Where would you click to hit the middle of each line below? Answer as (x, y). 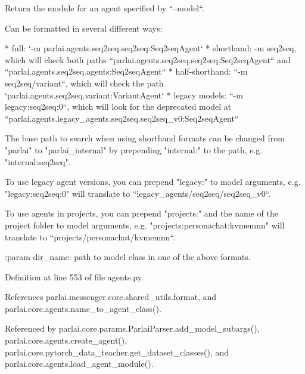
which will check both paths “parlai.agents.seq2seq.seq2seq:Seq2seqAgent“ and (148, 59)
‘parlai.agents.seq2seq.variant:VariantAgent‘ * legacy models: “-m (124, 95)
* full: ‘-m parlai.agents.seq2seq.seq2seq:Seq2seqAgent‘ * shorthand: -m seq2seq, (151, 48)
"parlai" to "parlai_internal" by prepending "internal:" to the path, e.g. (134, 149)
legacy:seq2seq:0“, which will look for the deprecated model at (118, 106)
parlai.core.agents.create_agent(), (66, 340)
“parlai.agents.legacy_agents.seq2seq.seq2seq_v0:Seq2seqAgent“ (122, 118)
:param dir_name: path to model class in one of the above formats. (128, 257)
